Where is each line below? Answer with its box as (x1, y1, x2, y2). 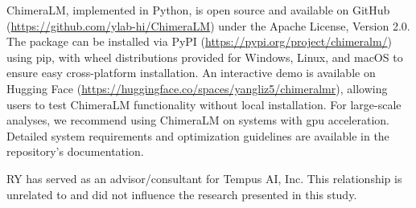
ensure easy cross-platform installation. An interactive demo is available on (6, 64, 376, 81)
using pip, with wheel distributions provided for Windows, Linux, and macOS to (6, 48, 403, 65)
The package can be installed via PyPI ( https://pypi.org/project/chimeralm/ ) (6, 33, 393, 50)
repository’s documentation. (6, 143, 144, 160)
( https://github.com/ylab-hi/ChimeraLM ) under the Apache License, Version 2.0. (6, 17, 410, 34)
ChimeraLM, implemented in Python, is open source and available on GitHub (6, 2, 390, 18)
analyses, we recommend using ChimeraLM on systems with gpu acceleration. (6, 112, 389, 128)
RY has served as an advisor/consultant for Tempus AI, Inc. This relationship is (6, 169, 402, 186)
